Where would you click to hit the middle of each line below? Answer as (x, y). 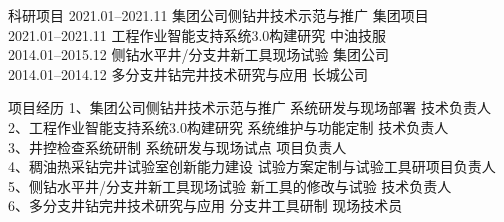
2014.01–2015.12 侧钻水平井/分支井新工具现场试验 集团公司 (199, 54)
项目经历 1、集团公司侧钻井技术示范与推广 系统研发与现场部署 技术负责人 (249, 107)
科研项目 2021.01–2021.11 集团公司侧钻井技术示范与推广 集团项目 (218, 15)
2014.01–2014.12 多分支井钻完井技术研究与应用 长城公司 (188, 73)
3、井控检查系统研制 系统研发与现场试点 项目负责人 (177, 146)
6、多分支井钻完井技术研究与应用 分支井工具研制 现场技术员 (205, 205)
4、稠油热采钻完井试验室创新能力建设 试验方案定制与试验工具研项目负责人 (252, 166)
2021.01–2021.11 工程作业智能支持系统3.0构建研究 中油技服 (197, 34)
